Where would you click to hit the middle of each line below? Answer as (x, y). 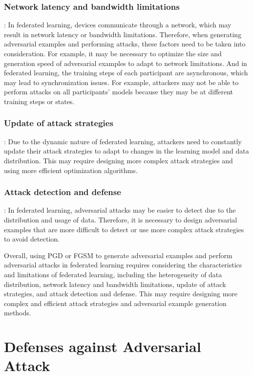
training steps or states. (39, 101)
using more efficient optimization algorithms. (71, 170)
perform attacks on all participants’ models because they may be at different (119, 92)
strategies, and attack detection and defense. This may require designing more (121, 294)
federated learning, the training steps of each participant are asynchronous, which (126, 73)
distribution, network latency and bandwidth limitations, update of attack (115, 284)
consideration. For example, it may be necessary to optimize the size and (113, 53)
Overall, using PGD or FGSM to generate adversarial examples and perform (118, 255)
